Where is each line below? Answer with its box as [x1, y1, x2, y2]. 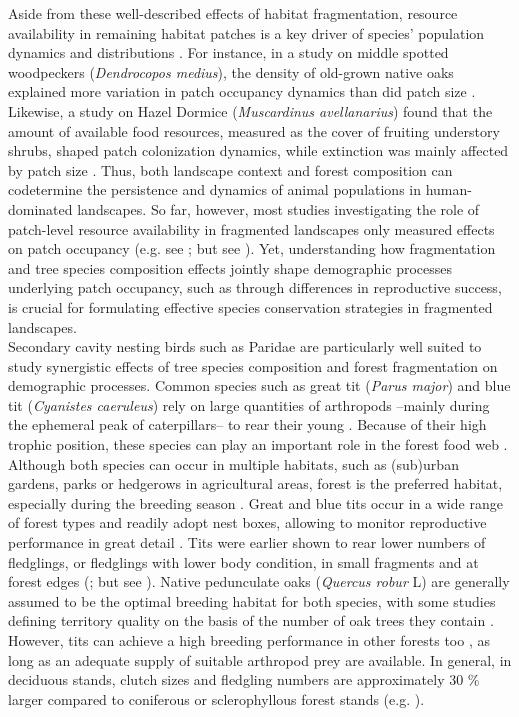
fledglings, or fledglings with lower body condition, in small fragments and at [8, 551, 479, 572]
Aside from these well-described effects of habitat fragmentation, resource [8, 3, 458, 23]
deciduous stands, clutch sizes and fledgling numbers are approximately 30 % [8, 669, 480, 690]
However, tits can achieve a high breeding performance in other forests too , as [8, 630, 490, 650]
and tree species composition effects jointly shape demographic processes [8, 257, 453, 278]
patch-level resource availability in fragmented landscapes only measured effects [8, 218, 495, 239]
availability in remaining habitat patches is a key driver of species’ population [8, 22, 485, 43]
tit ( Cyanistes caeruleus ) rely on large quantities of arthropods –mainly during [8, 394, 490, 415]
